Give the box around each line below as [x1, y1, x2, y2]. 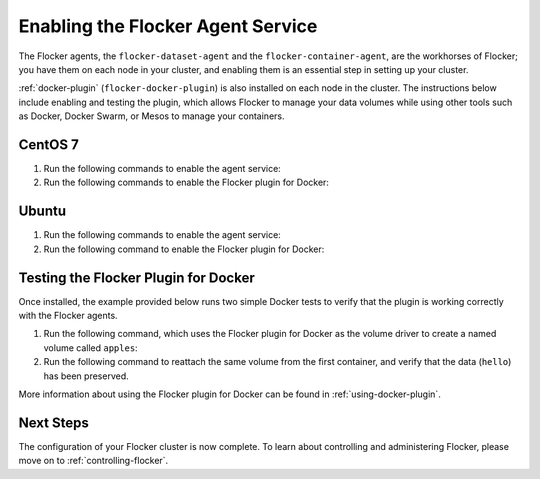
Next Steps [18, 414, 89, 431]
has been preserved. [43, 370, 129, 382]
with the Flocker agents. [18, 310, 119, 321]
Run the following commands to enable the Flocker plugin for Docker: [43, 176, 330, 189]
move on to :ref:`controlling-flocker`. [18, 455, 169, 467]
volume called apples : [43, 341, 139, 354]
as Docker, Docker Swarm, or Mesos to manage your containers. [18, 110, 285, 122]
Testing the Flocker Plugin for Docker [18, 269, 255, 286]
